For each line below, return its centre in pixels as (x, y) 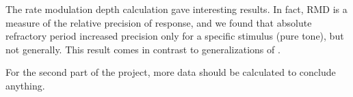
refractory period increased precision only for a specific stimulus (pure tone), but (175, 36)
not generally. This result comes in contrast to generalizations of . (143, 49)
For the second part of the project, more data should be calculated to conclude (171, 72)
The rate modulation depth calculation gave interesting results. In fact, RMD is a (176, 9)
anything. (25, 85)
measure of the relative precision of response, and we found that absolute (159, 22)
